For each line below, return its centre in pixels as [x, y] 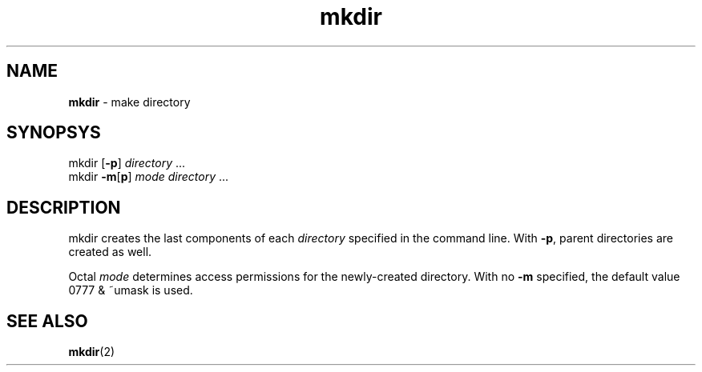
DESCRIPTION [64, 207]
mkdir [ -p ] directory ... [127, 163]
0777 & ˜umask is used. [131, 290]
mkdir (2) [92, 352]
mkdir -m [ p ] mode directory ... [149, 177]
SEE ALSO [47, 321]
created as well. [110, 252]
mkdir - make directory [129, 102]
